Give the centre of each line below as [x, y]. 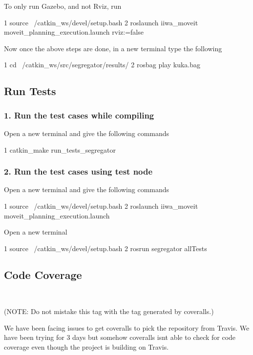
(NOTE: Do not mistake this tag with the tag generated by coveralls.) [109, 311]
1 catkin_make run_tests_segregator [60, 149]
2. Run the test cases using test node [78, 171]
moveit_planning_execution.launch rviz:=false [74, 32]
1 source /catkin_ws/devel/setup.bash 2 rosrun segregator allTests [105, 248]
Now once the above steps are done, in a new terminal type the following [113, 48]
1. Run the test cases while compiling [79, 115]
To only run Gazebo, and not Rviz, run [63, 6]
